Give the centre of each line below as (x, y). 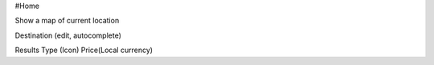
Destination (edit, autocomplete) (68, 35)
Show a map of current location (67, 21)
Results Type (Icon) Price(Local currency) (84, 50)
